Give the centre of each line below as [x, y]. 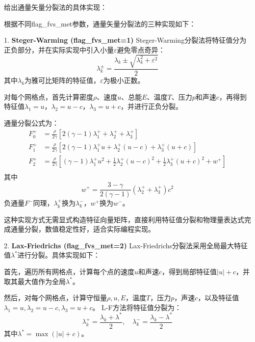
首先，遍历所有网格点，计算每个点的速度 [69, 272]
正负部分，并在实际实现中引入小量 [59, 49]
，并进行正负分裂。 [151, 106]
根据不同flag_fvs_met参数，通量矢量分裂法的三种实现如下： [100, 23]
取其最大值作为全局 [35, 281]
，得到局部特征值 [190, 272]
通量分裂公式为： [31, 122]
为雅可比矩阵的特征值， [63, 80]
